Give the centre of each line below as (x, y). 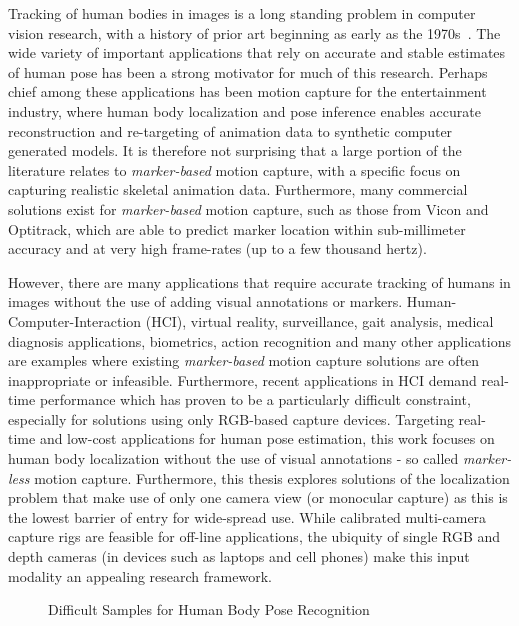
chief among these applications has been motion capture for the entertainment (247, 91)
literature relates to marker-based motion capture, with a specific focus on (234, 169)
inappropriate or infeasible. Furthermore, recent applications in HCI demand (242, 379)
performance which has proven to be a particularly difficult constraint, (255, 399)
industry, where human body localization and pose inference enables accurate (244, 110)
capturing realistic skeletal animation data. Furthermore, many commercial (238, 189)
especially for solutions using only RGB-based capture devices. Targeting (231, 418)
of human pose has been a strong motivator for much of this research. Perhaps (248, 71)
